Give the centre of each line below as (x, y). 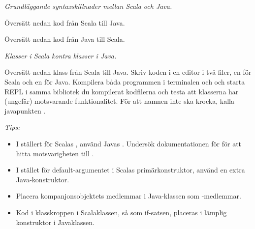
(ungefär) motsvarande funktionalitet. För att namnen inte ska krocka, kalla (119, 101)
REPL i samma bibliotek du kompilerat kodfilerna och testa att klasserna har (122, 91)
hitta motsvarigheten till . (55, 153)
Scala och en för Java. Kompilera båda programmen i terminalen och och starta (125, 81)
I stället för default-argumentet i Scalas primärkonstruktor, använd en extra (130, 170)
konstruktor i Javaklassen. (55, 222)
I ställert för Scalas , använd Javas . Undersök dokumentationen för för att (129, 143)
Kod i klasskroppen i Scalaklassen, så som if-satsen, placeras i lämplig (121, 212)
